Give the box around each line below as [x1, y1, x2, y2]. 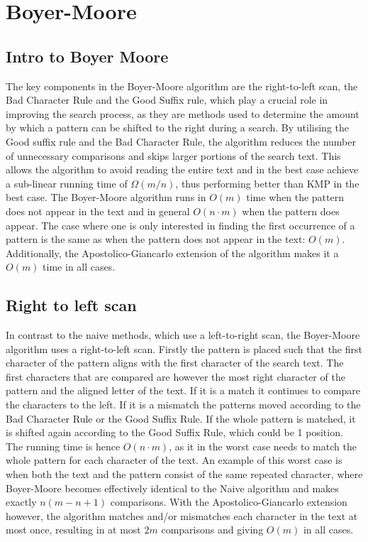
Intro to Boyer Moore [6, 45, 169, 67]
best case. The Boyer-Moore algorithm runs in [6, 190, 206, 205]
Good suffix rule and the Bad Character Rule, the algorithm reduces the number [6, 134, 356, 148]
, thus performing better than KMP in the [175, 175, 359, 190]
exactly [6, 494, 37, 509]
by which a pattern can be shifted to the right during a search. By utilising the [6, 120, 349, 135]
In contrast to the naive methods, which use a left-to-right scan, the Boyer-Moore [6, 327, 360, 342]
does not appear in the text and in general [6, 203, 190, 218]
